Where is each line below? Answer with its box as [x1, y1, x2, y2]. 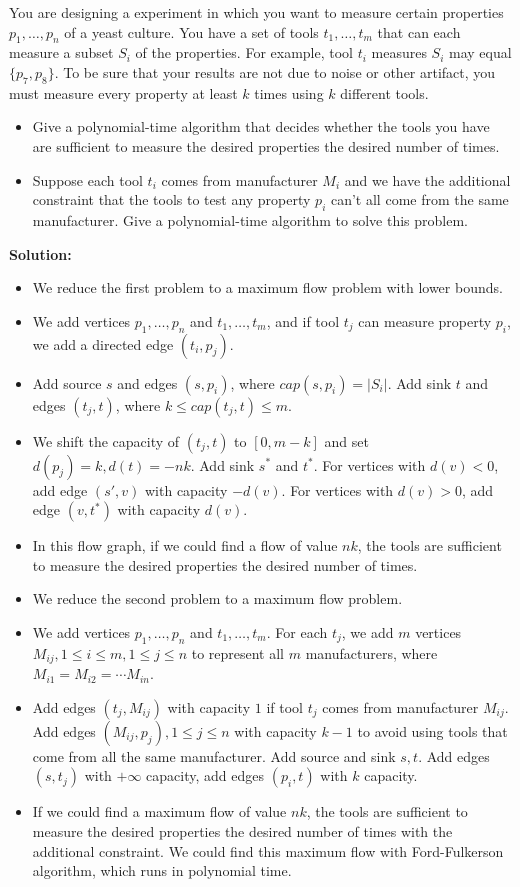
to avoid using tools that [357, 720, 508, 741]
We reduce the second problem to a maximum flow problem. [32, 588, 403, 609]
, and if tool [266, 310, 340, 331]
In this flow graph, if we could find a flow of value [32, 535, 338, 556]
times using [254, 82, 324, 103]
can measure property [358, 310, 492, 331]
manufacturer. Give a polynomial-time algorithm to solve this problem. [32, 209, 468, 230]
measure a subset [9, 42, 114, 63]
